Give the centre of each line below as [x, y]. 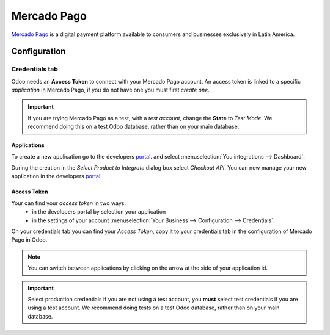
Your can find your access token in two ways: [69, 203]
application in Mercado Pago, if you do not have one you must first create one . [111, 90]
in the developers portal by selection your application [99, 212]
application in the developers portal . [57, 176]
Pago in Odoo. [29, 240]
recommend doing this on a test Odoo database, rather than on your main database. [134, 127]
